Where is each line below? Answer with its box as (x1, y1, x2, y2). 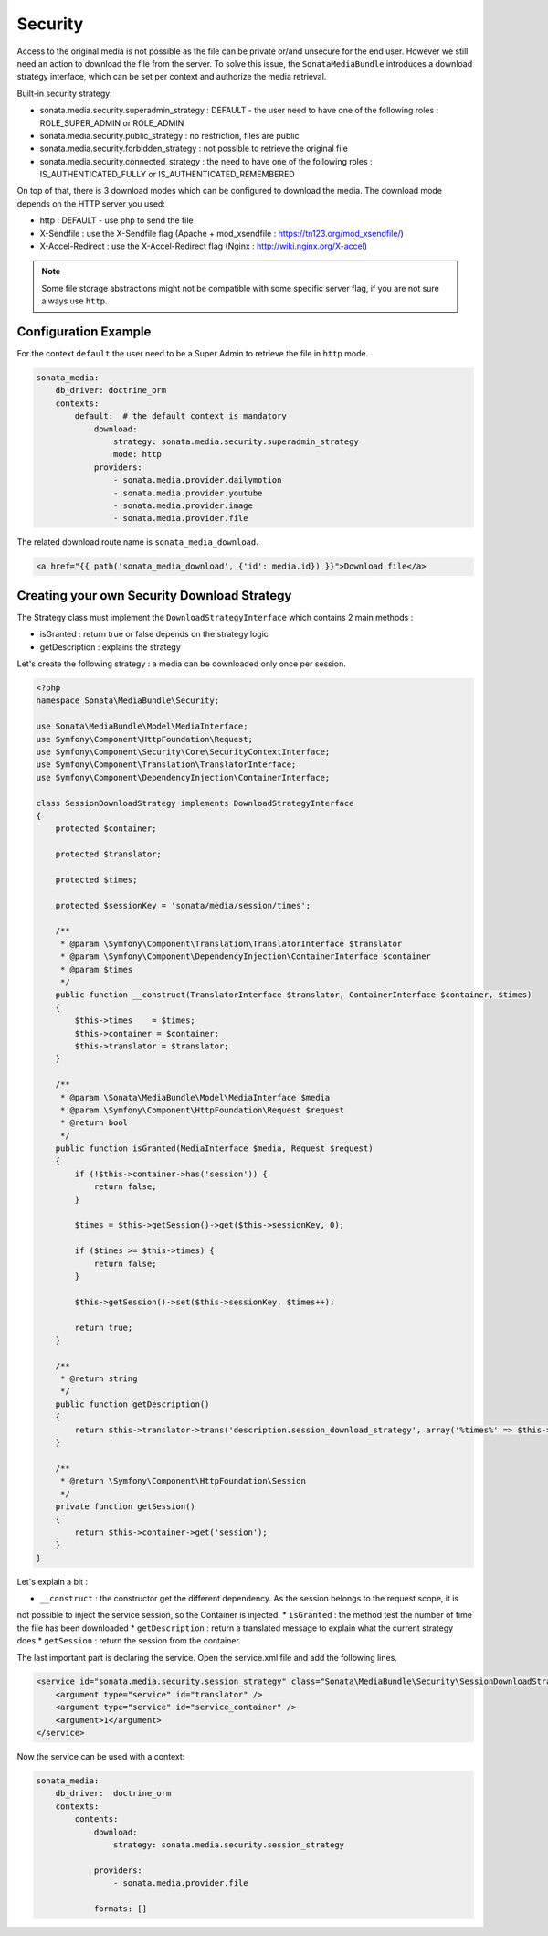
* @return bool (59, 1118, 128, 1128)
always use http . (41, 295, 109, 306)
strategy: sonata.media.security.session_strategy (112, 1839, 345, 1850)
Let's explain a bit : (16, 1576, 89, 1587)
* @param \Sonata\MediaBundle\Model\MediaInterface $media (59, 1092, 331, 1102)
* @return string (59, 1374, 138, 1384)
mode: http (112, 449, 162, 460)
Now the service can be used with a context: (16, 1751, 185, 1762)
